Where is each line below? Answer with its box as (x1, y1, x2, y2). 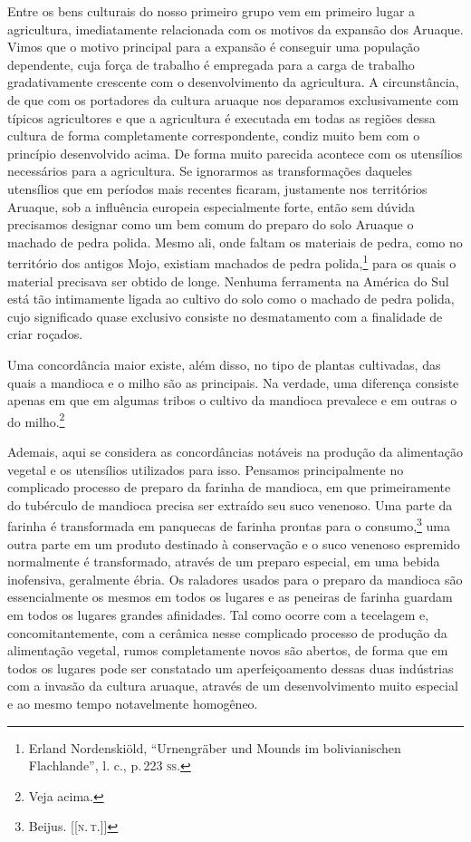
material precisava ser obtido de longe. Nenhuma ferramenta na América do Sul (7, 271, 449, 290)
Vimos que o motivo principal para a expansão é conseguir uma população (7, 37, 420, 56)
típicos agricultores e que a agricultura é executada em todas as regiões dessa (7, 108, 436, 127)
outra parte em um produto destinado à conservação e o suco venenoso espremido (7, 534, 460, 553)
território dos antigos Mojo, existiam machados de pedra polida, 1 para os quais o (7, 251, 457, 272)
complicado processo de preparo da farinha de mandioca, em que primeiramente (7, 478, 451, 497)
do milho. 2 (7, 409, 65, 431)
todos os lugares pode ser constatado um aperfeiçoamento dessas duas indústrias (7, 658, 454, 677)
